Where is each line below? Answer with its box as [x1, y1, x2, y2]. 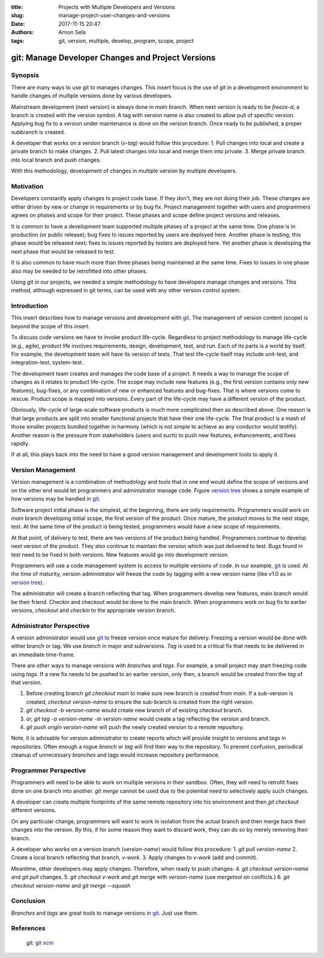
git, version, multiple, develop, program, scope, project [58, 37, 194, 44]
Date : [11, 20, 25, 27]
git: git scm [26, 939, 54, 946]
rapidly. [11, 439, 30, 447]
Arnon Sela [58, 29, 86, 36]
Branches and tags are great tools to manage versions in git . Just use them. [11, 909, 199, 917]
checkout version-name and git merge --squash [11, 882, 131, 889]
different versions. [11, 807, 56, 814]
